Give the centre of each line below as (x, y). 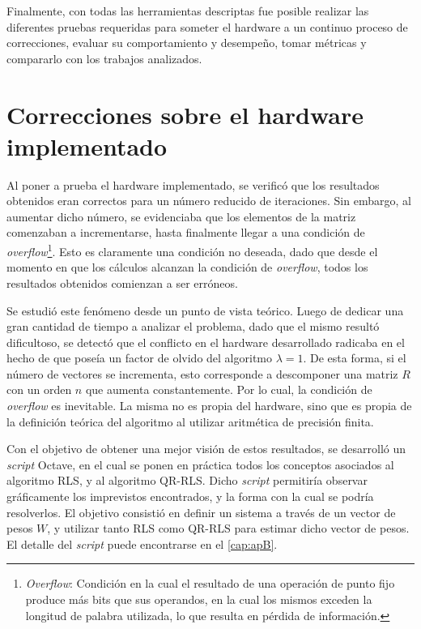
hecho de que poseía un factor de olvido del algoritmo (139, 358)
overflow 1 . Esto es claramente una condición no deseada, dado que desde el (192, 250)
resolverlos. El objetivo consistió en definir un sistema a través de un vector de (201, 512)
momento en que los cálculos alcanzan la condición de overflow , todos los (187, 267)
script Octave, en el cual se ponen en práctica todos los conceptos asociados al (200, 464)
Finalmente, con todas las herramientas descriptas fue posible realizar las (188, 11)
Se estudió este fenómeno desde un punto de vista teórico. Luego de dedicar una (205, 310)
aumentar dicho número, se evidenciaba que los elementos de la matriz (181, 216)
